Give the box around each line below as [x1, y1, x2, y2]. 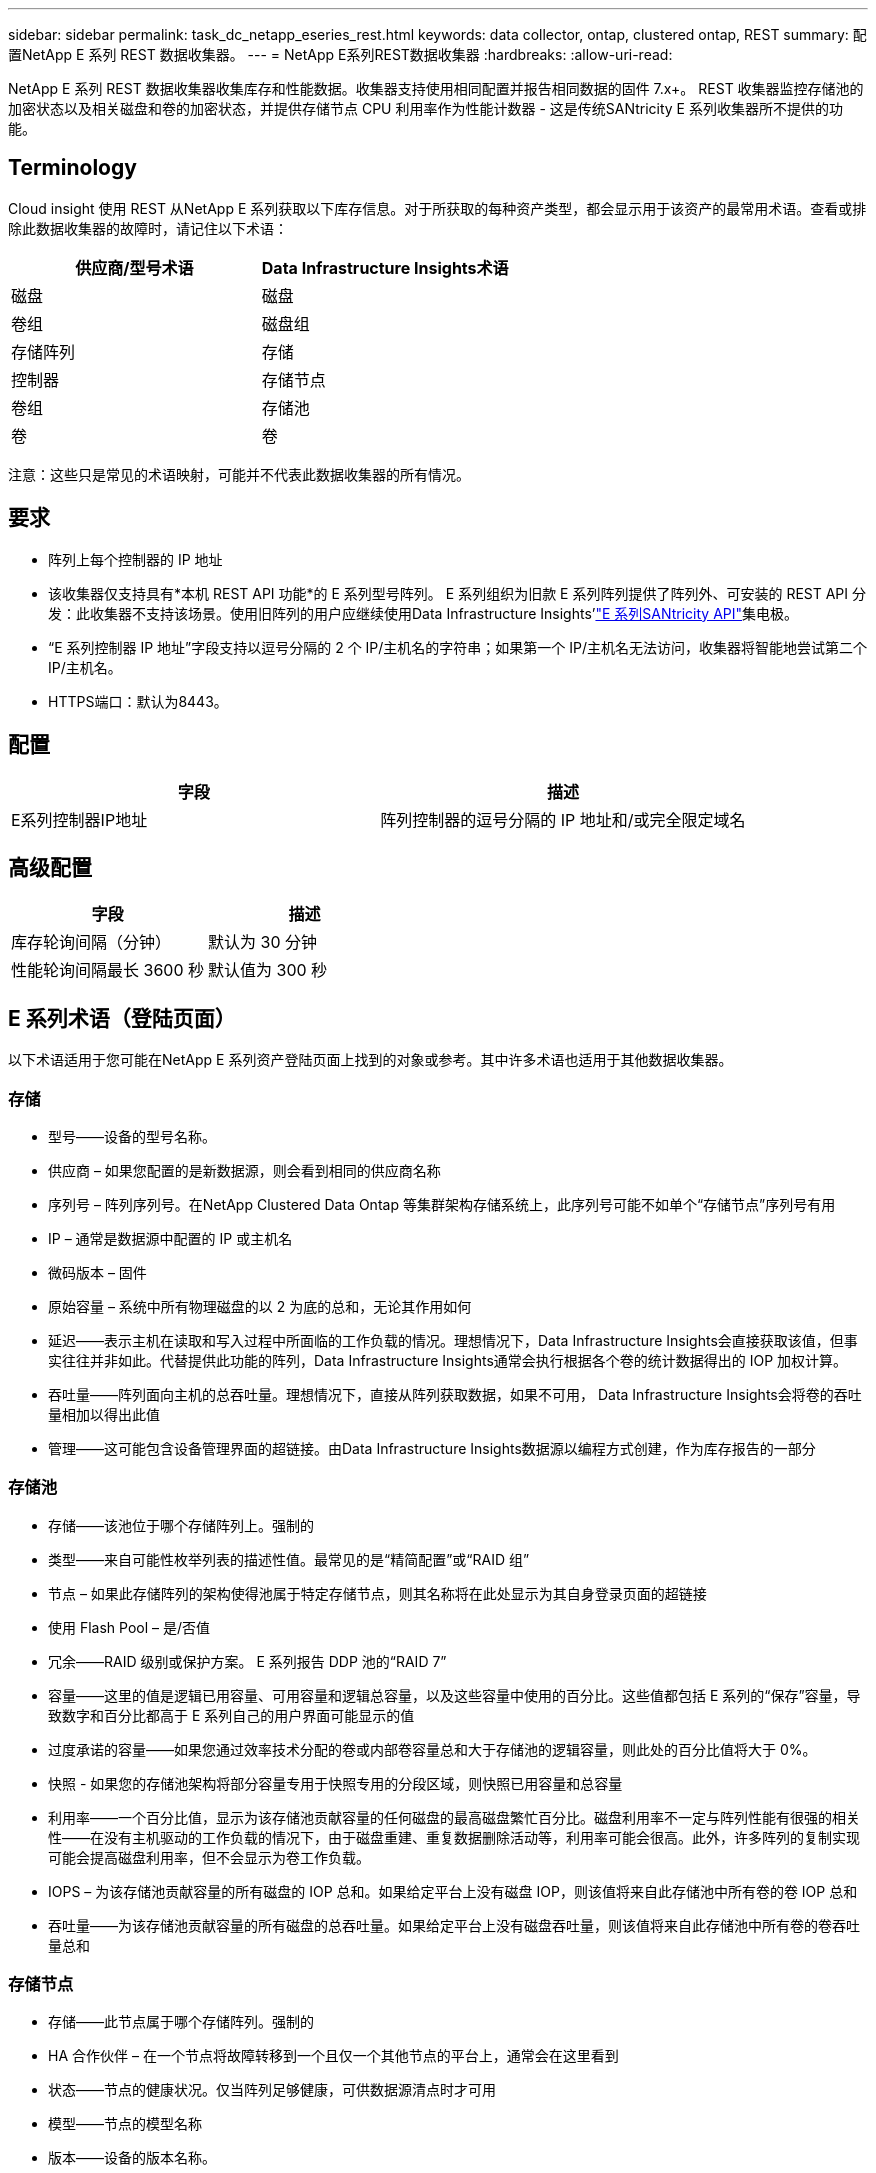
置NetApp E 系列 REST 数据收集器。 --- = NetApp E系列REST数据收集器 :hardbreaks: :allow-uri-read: [8, 46, 673, 63]
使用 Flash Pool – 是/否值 [48, 1618, 211, 1636]
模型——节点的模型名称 [48, 2115, 202, 2133]
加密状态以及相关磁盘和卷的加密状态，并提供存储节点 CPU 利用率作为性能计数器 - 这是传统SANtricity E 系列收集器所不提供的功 [8, 100, 843, 117]
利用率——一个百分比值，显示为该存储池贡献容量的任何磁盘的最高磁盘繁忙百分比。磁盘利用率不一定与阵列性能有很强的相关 [48, 1808, 860, 1826]
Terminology [8, 155, 137, 181]
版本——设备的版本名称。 [48, 2149, 216, 2167]
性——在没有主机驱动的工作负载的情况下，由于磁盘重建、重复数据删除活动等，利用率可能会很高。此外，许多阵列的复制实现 [48, 1828, 860, 1846]
